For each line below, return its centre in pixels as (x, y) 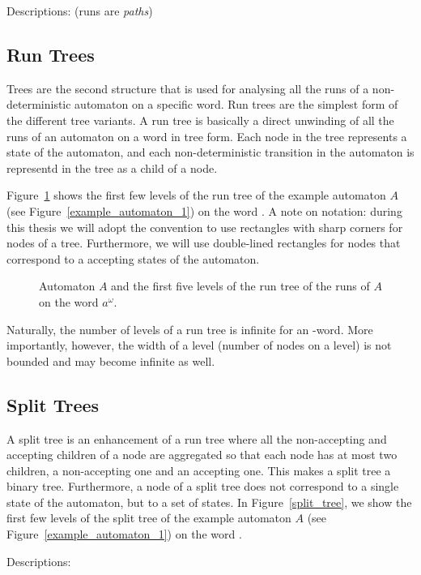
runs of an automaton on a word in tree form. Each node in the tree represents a (207, 136)
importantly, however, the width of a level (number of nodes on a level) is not (199, 345)
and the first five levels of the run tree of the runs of (240, 286)
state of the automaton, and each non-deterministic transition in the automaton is (210, 152)
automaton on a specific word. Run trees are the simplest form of (236, 104)
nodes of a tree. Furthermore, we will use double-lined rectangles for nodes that (204, 243)
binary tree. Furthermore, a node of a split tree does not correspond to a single (203, 486)
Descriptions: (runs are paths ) (80, 11)
